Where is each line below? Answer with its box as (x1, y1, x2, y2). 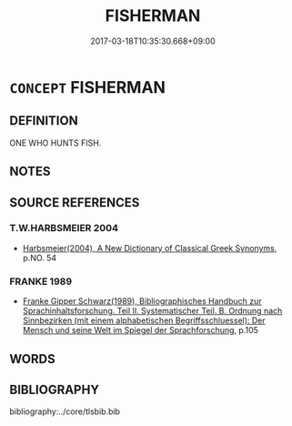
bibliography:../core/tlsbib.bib (9, 406, 121, 417)
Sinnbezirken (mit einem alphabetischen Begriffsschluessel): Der (22, 315, 266, 326)
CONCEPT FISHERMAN (9, 76, 166, 97)
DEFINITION (9, 113, 79, 128)
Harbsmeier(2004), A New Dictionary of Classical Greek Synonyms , (22, 242, 277, 253)
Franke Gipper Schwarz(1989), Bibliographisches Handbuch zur (22, 296, 262, 307)
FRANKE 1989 (9, 275, 73, 288)
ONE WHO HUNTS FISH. (9, 137, 102, 148)
